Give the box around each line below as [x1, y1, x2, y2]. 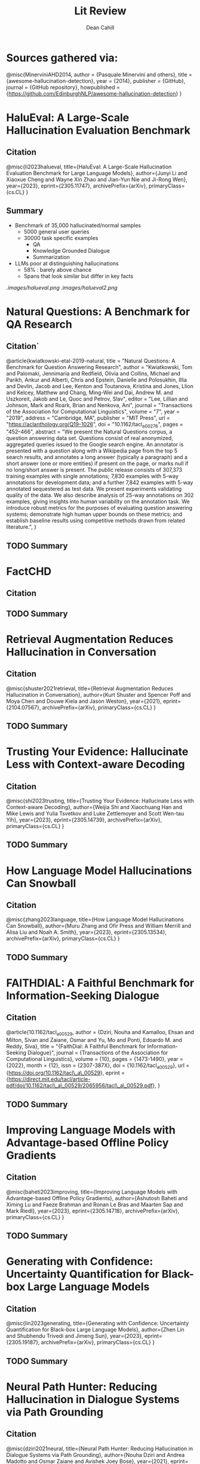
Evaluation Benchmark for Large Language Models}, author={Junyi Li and [6, 169, 187, 177]
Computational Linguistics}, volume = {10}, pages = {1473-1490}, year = [6, 1055, 183, 1062]
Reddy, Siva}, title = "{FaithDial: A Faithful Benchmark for [6, 1042, 146, 1050]
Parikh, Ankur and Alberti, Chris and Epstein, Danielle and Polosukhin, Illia [6, 376, 187, 383]
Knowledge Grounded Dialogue [32, 247, 110, 254]
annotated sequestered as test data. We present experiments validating [6, 485, 182, 493]
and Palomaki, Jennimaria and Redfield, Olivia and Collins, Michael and [6, 370, 181, 377]
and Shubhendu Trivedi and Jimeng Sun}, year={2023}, [6, 1333, 143, 1340]
